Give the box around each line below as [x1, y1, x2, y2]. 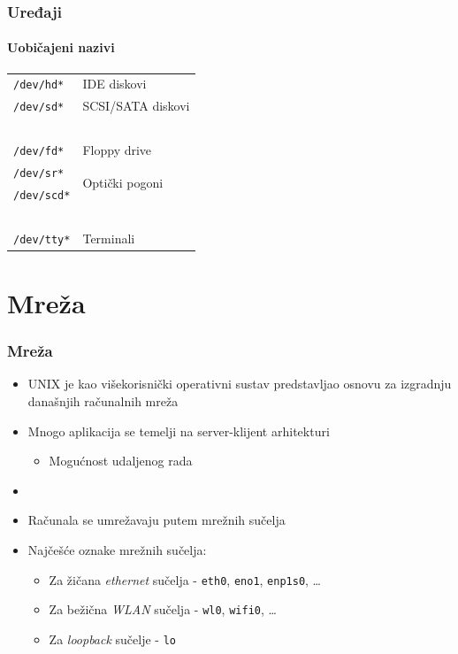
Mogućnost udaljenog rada [49, 451, 193, 470]
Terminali [82, 228, 135, 247]
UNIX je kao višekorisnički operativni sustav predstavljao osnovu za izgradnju [27, 374, 452, 393]
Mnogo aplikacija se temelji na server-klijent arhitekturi [27, 421, 330, 440]
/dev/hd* [13, 79, 65, 92]
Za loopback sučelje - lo [49, 629, 177, 648]
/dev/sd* [13, 101, 65, 114]
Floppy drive [82, 141, 152, 159]
